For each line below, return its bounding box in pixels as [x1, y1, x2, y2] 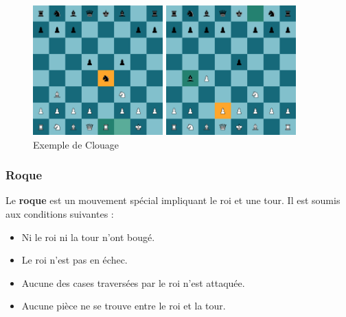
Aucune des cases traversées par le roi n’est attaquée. [21, 275, 245, 290]
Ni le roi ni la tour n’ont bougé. [21, 229, 155, 244]
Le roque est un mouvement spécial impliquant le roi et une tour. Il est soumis [5, 193, 341, 207]
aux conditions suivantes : [5, 206, 114, 220]
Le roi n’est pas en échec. [21, 253, 128, 267]
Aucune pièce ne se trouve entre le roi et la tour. [21, 299, 226, 313]
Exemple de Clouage [33, 137, 119, 151]
